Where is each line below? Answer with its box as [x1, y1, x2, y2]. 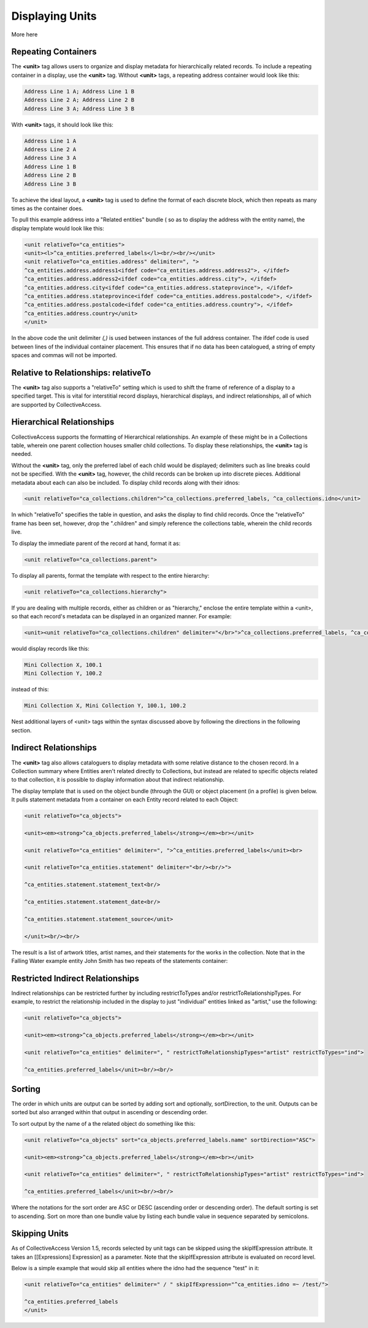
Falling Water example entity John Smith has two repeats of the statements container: [11, 957, 228, 964]
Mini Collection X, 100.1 [24, 661, 102, 668]
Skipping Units [11, 1228, 69, 1239]
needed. [11, 450, 33, 458]
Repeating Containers [11, 47, 97, 57]
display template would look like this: [11, 224, 104, 232]
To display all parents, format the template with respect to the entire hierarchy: [11, 572, 210, 579]
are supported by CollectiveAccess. [11, 401, 102, 408]
